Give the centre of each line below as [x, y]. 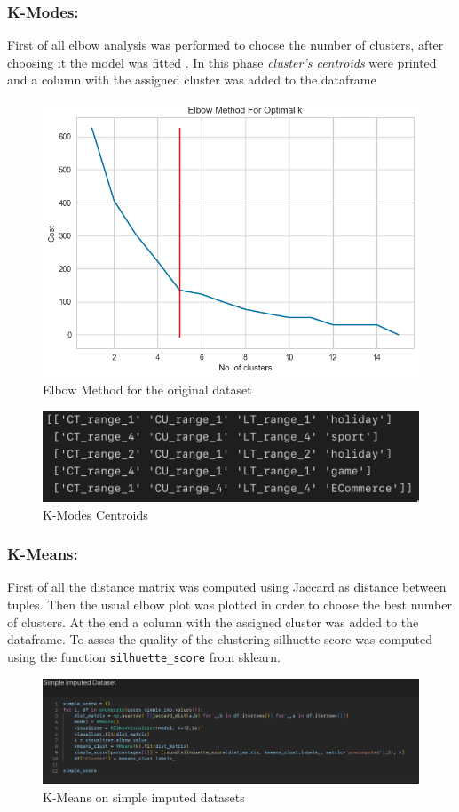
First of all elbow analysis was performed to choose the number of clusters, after [226, 45]
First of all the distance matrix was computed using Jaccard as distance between [227, 587]
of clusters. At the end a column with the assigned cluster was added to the [213, 621]
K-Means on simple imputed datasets [144, 796]
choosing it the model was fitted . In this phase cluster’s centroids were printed [222, 62]
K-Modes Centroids [95, 514]
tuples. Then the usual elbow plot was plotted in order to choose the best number [229, 605]
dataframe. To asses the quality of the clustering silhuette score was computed [220, 639]
